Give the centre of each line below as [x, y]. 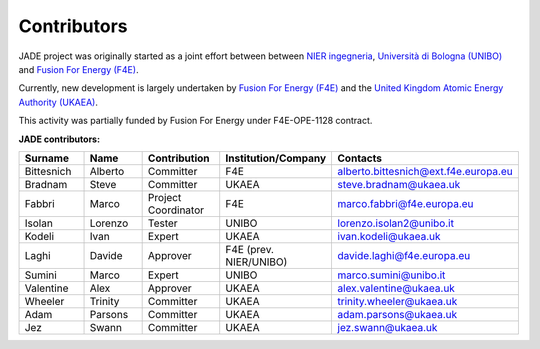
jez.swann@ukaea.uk [387, 327]
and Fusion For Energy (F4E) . [78, 69]
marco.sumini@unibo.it [391, 275]
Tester [163, 223]
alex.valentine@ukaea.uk [396, 288]
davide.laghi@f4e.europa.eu [404, 255]
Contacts [359, 158]
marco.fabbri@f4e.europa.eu [405, 203]
